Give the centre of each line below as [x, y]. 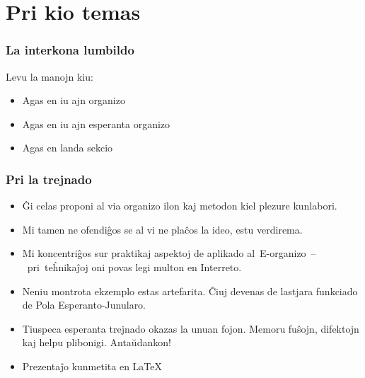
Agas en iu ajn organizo [74, 100]
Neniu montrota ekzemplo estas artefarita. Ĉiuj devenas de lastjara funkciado [190, 291]
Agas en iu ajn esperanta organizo [96, 124]
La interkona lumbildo [70, 50]
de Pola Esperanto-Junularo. [84, 305]
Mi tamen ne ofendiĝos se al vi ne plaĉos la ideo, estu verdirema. [162, 229]
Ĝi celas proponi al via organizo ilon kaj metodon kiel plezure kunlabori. [180, 206]
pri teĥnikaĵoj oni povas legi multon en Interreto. [134, 267]
